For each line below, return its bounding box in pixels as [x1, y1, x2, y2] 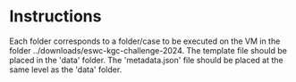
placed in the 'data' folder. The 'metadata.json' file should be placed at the [9, 54, 283, 65]
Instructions [9, 6, 102, 27]
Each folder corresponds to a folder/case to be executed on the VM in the [9, 36, 281, 46]
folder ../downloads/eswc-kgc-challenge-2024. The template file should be [9, 45, 288, 55]
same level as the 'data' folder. [9, 64, 123, 75]
